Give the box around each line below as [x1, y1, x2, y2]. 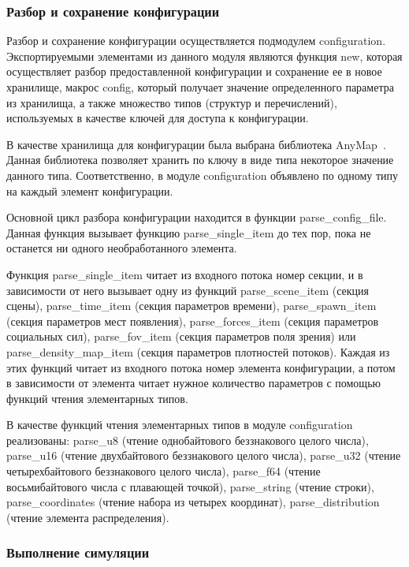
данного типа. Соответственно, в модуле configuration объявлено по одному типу [6, 166, 399, 183]
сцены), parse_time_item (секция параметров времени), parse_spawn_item [6, 297, 377, 314]
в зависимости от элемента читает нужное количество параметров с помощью [6, 375, 381, 391]
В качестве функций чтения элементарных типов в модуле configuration [6, 416, 353, 433]
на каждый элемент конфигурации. [6, 182, 173, 199]
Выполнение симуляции [6, 543, 150, 562]
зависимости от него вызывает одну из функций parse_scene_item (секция [6, 282, 370, 298]
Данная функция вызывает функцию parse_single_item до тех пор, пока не [6, 224, 371, 241]
